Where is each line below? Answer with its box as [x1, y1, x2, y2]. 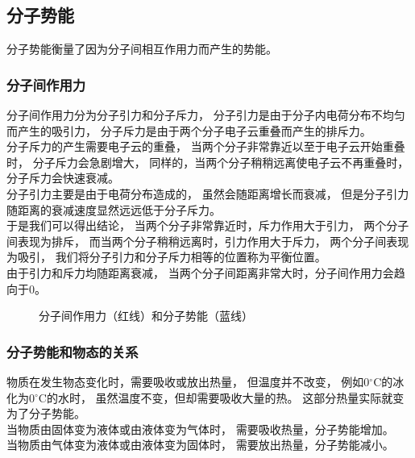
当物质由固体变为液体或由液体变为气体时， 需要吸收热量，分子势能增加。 [6, 420, 394, 437]
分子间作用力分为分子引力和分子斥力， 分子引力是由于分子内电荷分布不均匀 [6, 106, 405, 123]
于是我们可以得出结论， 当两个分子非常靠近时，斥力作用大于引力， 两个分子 [6, 217, 409, 234]
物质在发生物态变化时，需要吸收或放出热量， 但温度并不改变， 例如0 [6, 373, 370, 389]
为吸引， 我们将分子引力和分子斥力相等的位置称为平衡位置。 [6, 248, 326, 265]
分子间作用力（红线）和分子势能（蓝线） [39, 307, 253, 324]
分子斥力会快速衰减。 [6, 169, 119, 186]
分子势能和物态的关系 [6, 341, 139, 361]
